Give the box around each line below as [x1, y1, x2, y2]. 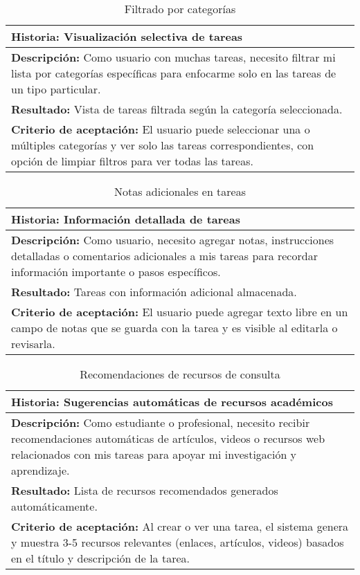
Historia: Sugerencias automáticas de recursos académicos [11, 394, 333, 410]
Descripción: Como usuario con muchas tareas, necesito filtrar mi [11, 49, 336, 65]
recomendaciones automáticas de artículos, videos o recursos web [11, 430, 325, 446]
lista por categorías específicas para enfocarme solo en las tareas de [11, 65, 336, 81]
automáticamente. [11, 498, 98, 514]
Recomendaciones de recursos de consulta [80, 366, 280, 382]
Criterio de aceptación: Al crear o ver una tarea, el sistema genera [11, 518, 349, 534]
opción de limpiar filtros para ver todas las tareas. [11, 153, 253, 169]
